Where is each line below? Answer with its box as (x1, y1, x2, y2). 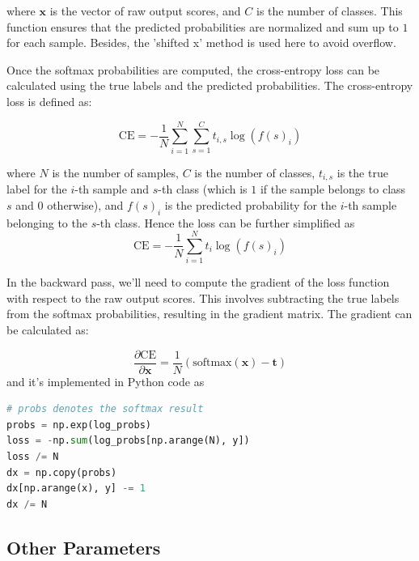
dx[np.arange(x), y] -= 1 (6, 482, 146, 495)
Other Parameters (6, 534, 161, 559)
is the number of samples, (52, 164, 179, 181)
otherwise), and (47, 196, 124, 213)
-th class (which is (158, 181, 248, 198)
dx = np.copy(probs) (6, 466, 117, 478)
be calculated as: (6, 321, 89, 338)
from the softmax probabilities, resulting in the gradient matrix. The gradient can (6, 305, 413, 322)
